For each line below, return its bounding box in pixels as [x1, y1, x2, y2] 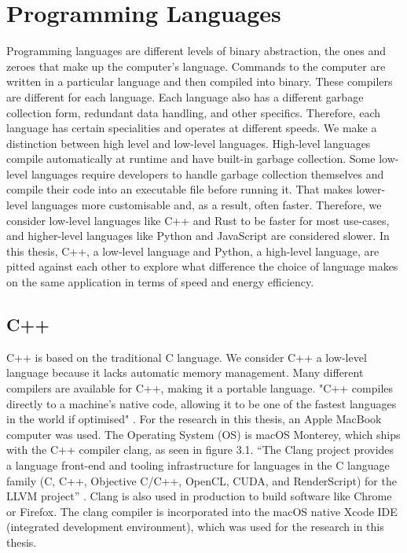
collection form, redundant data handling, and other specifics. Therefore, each [6, 104, 380, 120]
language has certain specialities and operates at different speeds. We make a [6, 120, 377, 136]
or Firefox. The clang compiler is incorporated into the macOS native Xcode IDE [6, 503, 398, 519]
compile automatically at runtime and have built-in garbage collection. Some [6, 150, 376, 167]
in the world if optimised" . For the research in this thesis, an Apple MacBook [6, 411, 382, 427]
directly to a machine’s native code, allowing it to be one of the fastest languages [6, 395, 397, 411]
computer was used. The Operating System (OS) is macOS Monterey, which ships [6, 426, 401, 442]
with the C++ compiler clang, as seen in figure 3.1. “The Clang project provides [6, 441, 394, 458]
